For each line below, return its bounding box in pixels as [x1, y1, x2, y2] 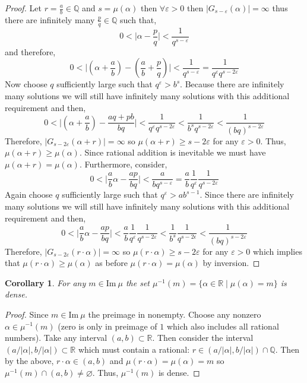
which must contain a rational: [78, 343, 190, 355]
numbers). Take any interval [5, 331, 107, 344]
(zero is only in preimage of [58, 319, 157, 332]
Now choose [5, 78, 48, 90]
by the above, [5, 354, 54, 367]
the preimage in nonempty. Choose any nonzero [88, 308, 261, 320]
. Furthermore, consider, [79, 157, 167, 170]
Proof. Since [5, 308, 49, 320]
